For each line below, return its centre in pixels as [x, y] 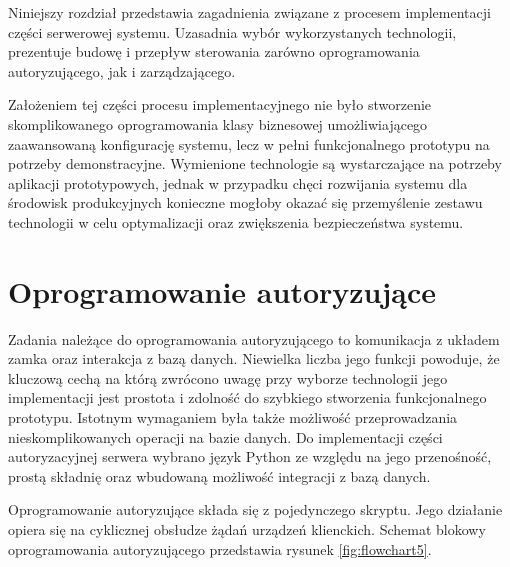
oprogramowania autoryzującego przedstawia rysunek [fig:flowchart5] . [220, 548]
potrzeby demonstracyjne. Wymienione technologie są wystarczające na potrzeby [255, 163]
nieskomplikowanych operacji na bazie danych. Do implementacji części [225, 436]
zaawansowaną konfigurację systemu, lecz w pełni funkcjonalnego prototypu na [249, 143]
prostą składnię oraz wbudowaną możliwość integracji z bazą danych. [219, 475]
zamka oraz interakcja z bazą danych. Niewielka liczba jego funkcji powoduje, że [254, 358]
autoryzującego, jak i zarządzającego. [122, 70]
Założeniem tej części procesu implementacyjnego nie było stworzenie [220, 104]
